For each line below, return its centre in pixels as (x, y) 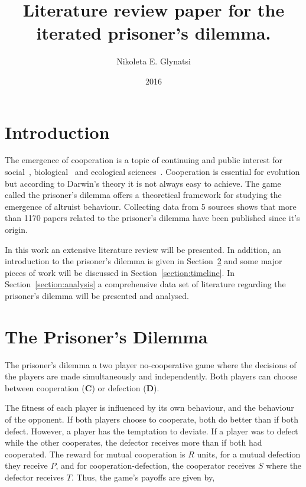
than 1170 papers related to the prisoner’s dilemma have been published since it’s (152, 218)
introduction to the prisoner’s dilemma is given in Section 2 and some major (144, 261)
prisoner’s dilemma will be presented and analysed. (97, 295)
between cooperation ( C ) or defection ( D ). (82, 387)
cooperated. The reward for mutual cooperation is (95, 454)
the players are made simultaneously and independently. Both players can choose (151, 376)
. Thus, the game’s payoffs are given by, (143, 477)
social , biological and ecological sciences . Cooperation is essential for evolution (152, 172)
